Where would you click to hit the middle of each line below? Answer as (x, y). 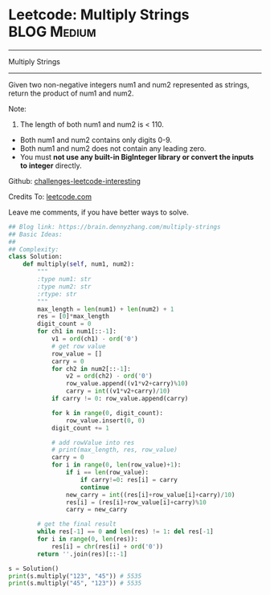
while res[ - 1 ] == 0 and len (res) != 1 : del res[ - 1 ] (126, 532)
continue (95, 487)
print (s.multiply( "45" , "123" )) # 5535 (75, 584)
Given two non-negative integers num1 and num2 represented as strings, (129, 84)
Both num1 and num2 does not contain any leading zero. (113, 148)
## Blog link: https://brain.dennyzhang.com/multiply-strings (115, 226)
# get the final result (77, 524)
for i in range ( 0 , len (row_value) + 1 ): (116, 465)
